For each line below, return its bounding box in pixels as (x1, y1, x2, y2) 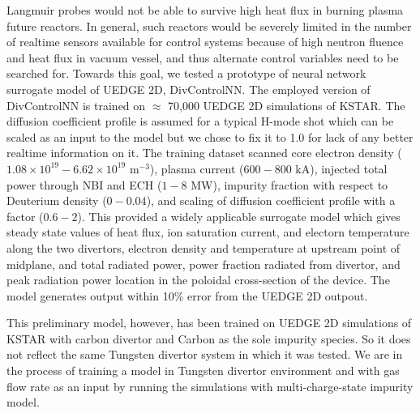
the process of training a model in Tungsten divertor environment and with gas (6, 362, 400, 379)
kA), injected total (295, 160, 388, 177)
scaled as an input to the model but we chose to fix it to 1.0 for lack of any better (6, 128, 414, 145)
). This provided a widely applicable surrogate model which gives (77, 207, 401, 224)
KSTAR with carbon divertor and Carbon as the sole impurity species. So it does (6, 330, 411, 347)
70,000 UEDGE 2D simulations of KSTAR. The (168, 96, 405, 113)
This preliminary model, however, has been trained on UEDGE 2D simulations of (6, 314, 412, 331)
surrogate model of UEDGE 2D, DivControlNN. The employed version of (6, 80, 371, 97)
